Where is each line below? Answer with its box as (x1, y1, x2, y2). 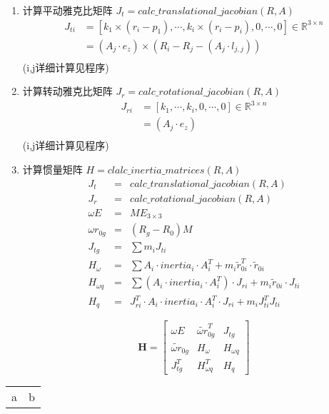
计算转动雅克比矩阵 (22, 84, 113, 99)
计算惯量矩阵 (22, 162, 83, 177)
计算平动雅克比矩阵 (22, 3, 113, 17)
